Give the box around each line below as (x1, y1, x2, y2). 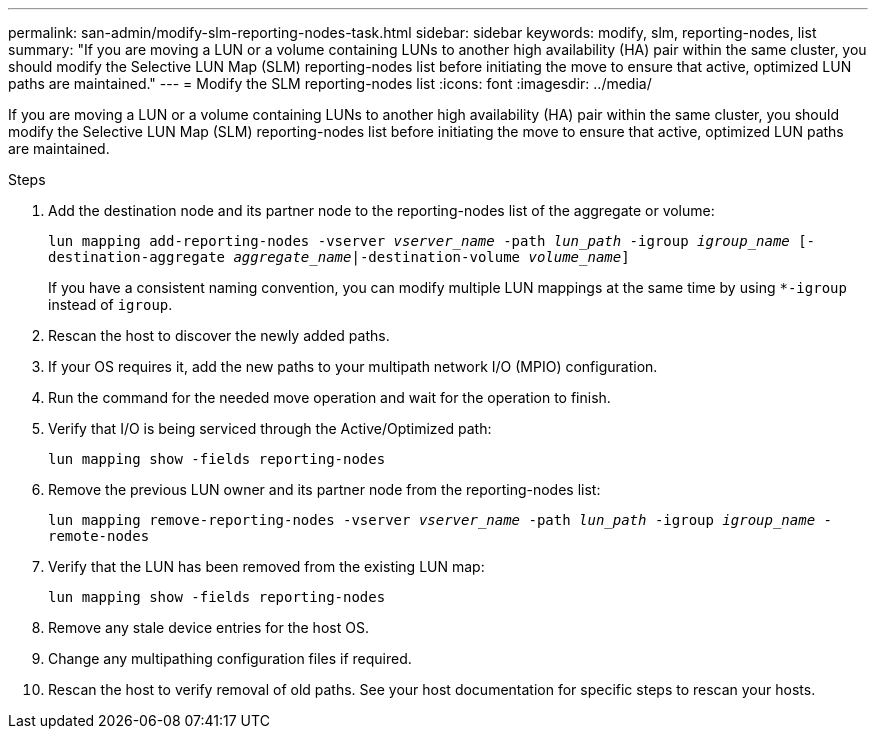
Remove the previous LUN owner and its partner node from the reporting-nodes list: (48, 481, 601, 498)
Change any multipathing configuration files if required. (48, 650, 412, 667)
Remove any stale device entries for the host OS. (48, 619, 369, 636)
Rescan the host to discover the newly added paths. (48, 327, 390, 344)
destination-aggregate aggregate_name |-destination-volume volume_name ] (48, 249, 630, 265)
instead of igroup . (48, 296, 173, 313)
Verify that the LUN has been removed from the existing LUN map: (48, 558, 485, 575)
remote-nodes (48, 528, 150, 544)
